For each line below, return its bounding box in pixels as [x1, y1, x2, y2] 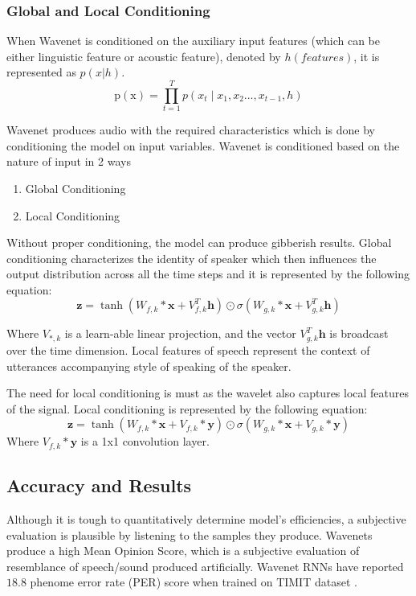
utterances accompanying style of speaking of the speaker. [6, 357, 292, 374]
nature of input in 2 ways [6, 153, 131, 170]
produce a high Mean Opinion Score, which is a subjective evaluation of [6, 542, 360, 559]
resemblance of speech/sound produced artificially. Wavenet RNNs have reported [6, 557, 404, 574]
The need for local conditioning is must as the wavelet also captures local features [6, 384, 410, 401]
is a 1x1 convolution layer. [80, 433, 210, 450]
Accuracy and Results [6, 473, 192, 498]
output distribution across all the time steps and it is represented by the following [6, 265, 410, 282]
